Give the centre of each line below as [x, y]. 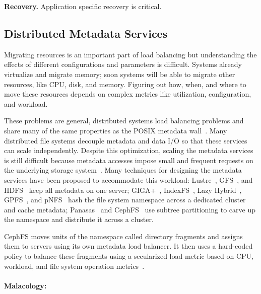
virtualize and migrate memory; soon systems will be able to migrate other [120, 74]
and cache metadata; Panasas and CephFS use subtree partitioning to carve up [130, 209]
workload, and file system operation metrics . [74, 266]
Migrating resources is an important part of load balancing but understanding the [130, 54]
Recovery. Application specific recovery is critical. [83, 6]
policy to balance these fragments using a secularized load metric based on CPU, [129, 256]
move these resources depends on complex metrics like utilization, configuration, [128, 94]
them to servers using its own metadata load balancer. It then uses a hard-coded [128, 246]
